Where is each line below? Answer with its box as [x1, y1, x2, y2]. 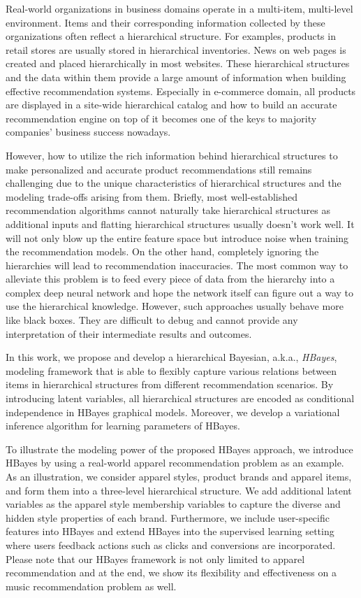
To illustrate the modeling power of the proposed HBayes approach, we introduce [6, 441, 353, 456]
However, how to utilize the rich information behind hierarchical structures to [6, 148, 338, 162]
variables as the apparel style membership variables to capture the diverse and [6, 497, 341, 511]
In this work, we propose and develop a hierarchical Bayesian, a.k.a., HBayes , [6, 350, 337, 364]
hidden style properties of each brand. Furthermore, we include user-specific [6, 510, 330, 525]
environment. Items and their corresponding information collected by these [6, 15, 325, 29]
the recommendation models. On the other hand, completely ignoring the [6, 244, 319, 259]
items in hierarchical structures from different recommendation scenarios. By [6, 377, 334, 392]
